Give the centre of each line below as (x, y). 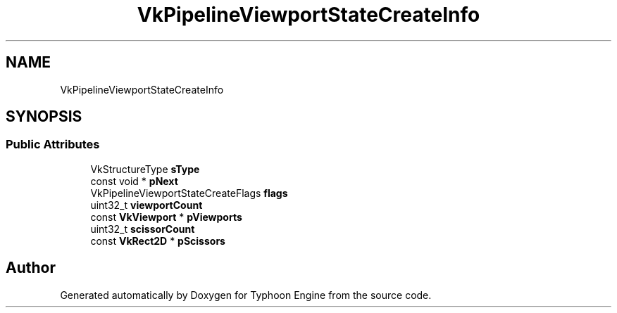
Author (31, 268)
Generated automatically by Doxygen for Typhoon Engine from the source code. (246, 295)
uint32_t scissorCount (143, 229)
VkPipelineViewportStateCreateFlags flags (189, 193)
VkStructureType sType (145, 169)
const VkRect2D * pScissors (158, 241)
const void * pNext (134, 181)
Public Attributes (53, 145)
